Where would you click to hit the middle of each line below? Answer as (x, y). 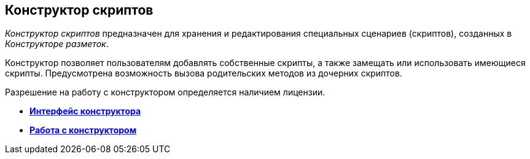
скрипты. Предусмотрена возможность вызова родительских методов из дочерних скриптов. (204, 73)
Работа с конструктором (83, 130)
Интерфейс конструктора (85, 111)
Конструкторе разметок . (57, 44)
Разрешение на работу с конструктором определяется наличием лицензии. (165, 92)
